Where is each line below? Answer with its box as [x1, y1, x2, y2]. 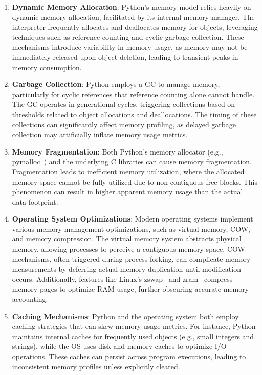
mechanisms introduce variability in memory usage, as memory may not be [12, 41, 248, 52]
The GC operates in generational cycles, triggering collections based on [12, 99, 235, 109]
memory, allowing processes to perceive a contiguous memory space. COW [12, 244, 245, 254]
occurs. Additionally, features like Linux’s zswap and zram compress [12, 273, 233, 284]
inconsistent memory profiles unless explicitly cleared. [12, 361, 180, 371]
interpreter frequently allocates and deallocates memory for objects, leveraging [12, 21, 258, 32]
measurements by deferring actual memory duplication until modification [12, 263, 241, 274]
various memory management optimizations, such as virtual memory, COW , [12, 223, 250, 234]
